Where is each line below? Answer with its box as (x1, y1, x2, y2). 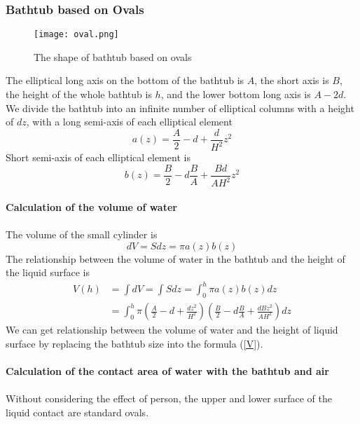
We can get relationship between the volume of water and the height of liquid (6, 322, 338, 337)
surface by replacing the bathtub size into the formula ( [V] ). (6, 336, 263, 350)
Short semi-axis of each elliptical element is (6, 150, 191, 165)
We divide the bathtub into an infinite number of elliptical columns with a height (6, 100, 354, 115)
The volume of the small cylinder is (6, 227, 158, 242)
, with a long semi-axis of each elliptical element (26, 114, 233, 129)
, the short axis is (254, 73, 329, 88)
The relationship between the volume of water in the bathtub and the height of (6, 251, 345, 266)
